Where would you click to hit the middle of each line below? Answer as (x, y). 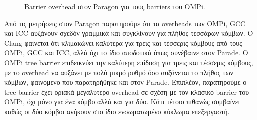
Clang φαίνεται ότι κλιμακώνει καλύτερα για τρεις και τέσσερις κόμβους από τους (123, 42)
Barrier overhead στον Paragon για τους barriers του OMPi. (115, 6)
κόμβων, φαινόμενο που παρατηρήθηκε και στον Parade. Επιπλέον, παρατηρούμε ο (125, 82)
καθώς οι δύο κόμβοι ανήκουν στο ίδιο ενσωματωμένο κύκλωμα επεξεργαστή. (117, 111)
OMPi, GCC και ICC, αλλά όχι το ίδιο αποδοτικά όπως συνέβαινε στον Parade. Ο (126, 52)
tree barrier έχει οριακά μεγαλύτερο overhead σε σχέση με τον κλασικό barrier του (127, 92)
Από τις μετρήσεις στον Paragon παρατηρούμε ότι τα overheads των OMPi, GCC (125, 23)
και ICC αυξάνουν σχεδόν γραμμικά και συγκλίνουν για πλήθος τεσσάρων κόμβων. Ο (129, 33)
